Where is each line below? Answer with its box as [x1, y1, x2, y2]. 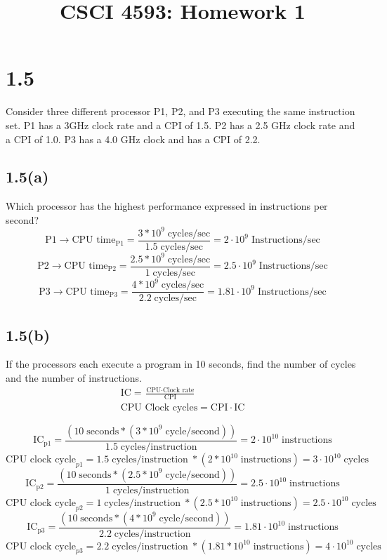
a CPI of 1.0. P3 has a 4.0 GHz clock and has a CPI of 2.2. [6, 131, 261, 146]
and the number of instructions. [6, 370, 142, 385]
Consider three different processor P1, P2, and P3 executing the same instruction [6, 104, 355, 119]
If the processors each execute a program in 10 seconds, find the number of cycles [6, 356, 356, 371]
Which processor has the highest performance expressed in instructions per [6, 199, 328, 213]
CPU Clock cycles [120, 402, 198, 413]
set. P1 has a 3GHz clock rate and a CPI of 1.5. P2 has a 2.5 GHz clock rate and [6, 117, 355, 132]
